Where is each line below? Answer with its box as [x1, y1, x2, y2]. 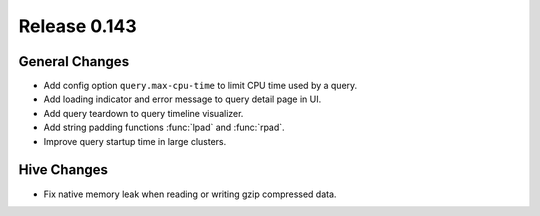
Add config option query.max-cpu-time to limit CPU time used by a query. [43, 80, 358, 92]
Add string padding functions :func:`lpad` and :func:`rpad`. [43, 121, 285, 134]
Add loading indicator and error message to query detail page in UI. [43, 93, 322, 105]
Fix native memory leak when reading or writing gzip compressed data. [43, 188, 337, 200]
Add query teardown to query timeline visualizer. [43, 107, 244, 119]
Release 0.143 [18, 15, 137, 37]
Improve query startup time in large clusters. [43, 135, 227, 147]
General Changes [18, 53, 130, 70]
